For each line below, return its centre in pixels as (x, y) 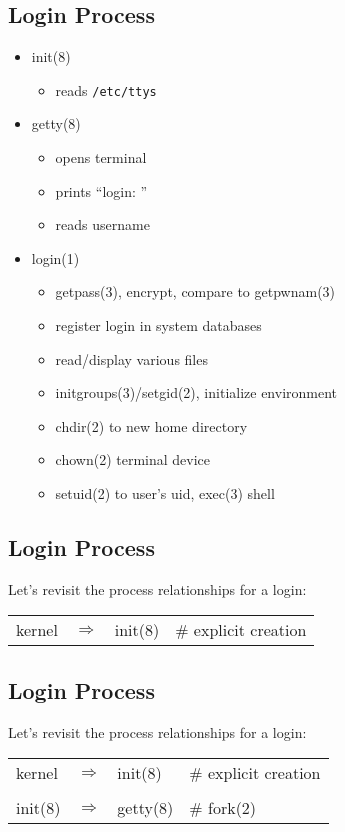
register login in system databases (158, 325)
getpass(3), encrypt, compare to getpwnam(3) (195, 291)
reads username (102, 224)
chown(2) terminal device (133, 459)
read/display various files (131, 358)
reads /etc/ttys (106, 89)
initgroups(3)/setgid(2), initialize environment (196, 392)
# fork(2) (223, 808)
